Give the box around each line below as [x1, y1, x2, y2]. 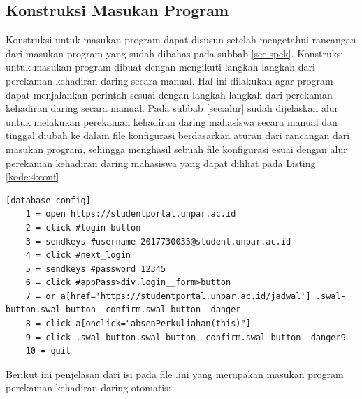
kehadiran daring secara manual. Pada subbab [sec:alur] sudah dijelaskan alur [6, 101, 339, 115]
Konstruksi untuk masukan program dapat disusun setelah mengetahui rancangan [6, 32, 356, 47]
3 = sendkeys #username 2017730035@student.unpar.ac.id [25, 236, 291, 247]
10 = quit [25, 346, 71, 356]
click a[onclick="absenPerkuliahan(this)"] [45, 319, 251, 329]
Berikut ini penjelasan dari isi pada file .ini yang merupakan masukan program [6, 366, 344, 381]
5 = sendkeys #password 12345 [25, 263, 166, 274]
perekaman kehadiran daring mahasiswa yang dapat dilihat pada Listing [6, 155, 316, 170]
